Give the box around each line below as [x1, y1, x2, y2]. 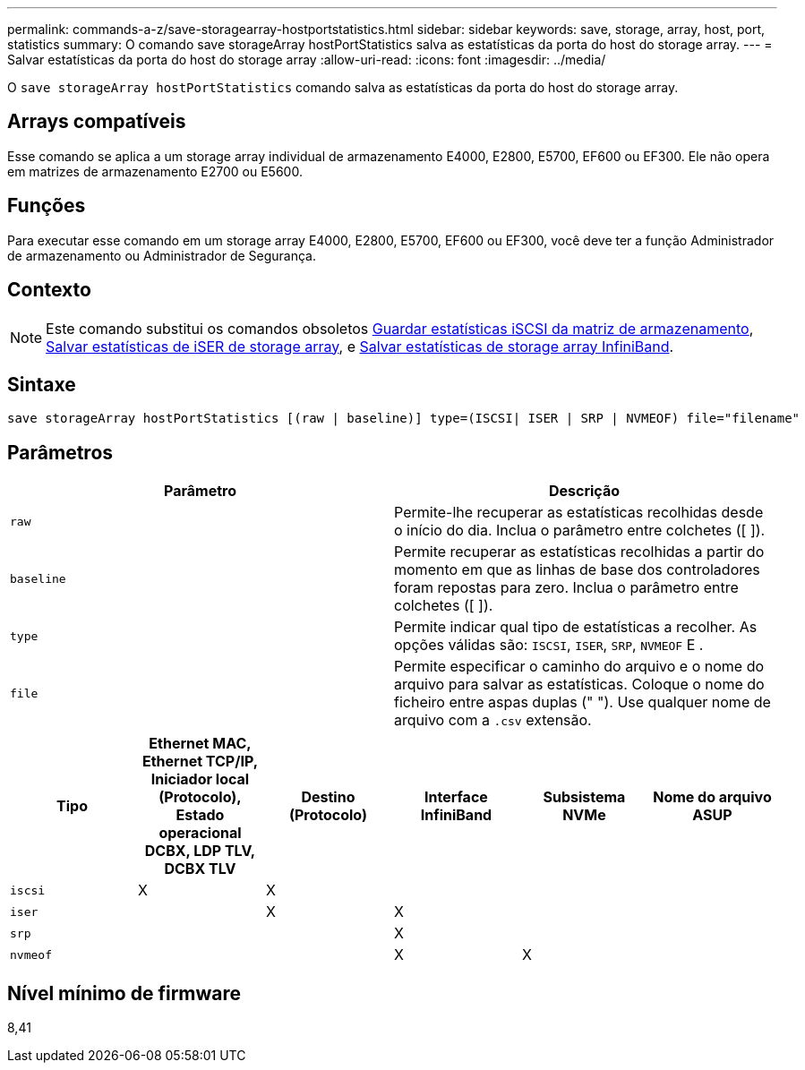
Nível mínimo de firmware [7, 981, 242, 1005]
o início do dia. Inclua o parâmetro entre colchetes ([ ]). [394, 521, 766, 540]
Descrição [548, 482, 621, 501]
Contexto [7, 278, 91, 302]
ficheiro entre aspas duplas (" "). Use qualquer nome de [394, 693, 771, 712]
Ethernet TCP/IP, [141, 752, 258, 771]
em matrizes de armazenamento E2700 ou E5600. [7, 163, 303, 179]
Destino [301, 788, 355, 807]
